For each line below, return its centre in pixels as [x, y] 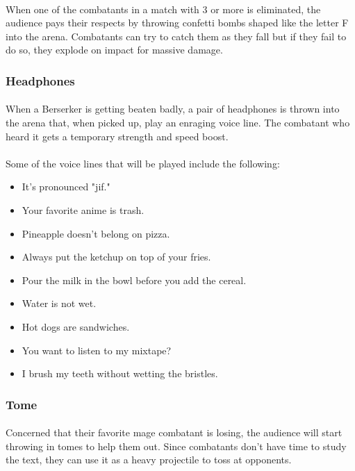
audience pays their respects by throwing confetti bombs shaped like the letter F [177, 23]
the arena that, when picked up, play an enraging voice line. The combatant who [178, 122]
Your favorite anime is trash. [83, 209]
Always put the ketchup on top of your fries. [116, 257]
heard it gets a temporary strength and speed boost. [117, 136]
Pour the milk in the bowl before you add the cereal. [134, 280]
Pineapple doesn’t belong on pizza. [96, 233]
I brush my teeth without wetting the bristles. [120, 373]
